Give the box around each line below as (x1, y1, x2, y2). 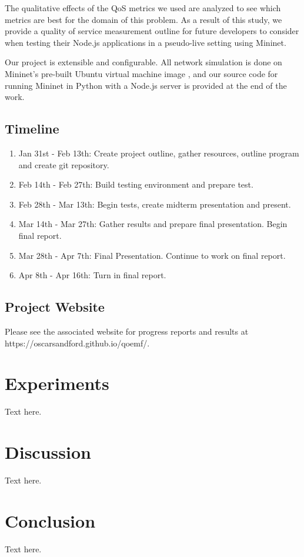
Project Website (5, 298, 105, 316)
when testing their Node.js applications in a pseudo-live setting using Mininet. (5, 36, 286, 48)
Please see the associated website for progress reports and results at (5, 325, 249, 337)
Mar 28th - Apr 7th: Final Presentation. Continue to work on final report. (18, 249, 286, 261)
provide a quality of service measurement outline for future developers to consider (5, 25, 299, 37)
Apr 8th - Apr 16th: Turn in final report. (18, 269, 166, 281)
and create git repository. (18, 158, 109, 171)
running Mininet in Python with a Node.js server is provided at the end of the (5, 79, 287, 91)
